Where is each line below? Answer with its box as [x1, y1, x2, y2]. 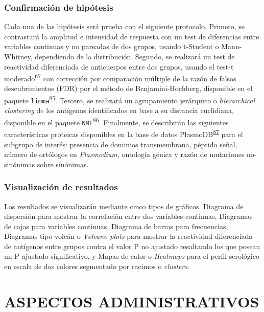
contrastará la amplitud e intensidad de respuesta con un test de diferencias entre [4, 31, 259, 41]
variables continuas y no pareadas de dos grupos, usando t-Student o [4, 41, 219, 52]
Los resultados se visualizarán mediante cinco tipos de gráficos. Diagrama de [4, 200, 244, 211]
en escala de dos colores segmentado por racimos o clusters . [4, 261, 190, 272]
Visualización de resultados [4, 181, 118, 193]
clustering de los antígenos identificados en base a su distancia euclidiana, [4, 105, 234, 116]
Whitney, [4, 51, 33, 61]
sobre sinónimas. [37, 159, 89, 169]
